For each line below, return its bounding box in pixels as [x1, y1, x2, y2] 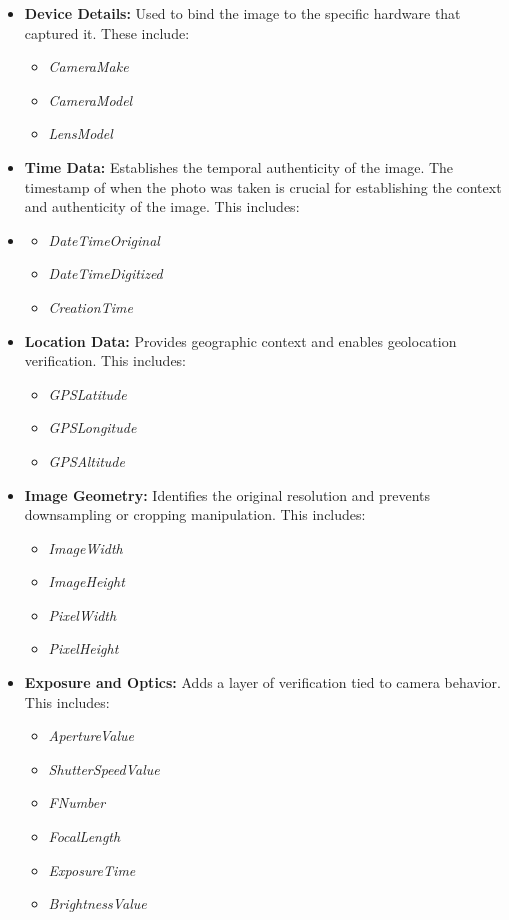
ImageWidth [48, 537, 123, 558]
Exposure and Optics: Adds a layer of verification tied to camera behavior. [24, 672, 501, 693]
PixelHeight [48, 638, 119, 659]
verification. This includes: [24, 350, 187, 371]
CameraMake [48, 56, 129, 77]
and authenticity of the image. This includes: [24, 196, 300, 217]
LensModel [48, 123, 113, 144]
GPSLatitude [48, 383, 127, 404]
